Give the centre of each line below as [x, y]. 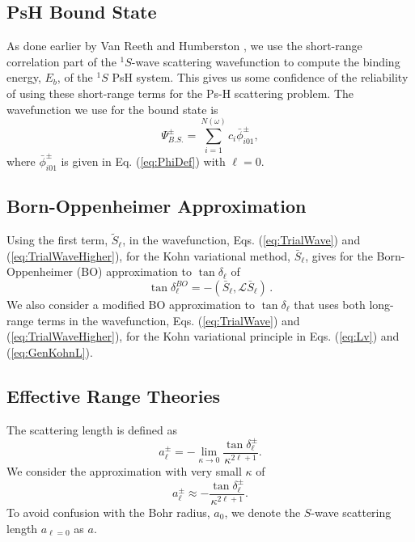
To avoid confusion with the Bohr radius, [108, 512]
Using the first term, [57, 240]
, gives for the [339, 255]
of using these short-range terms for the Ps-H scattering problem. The [180, 93]
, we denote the [263, 512]
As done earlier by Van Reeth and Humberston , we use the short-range [184, 46]
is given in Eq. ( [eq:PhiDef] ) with [143, 161]
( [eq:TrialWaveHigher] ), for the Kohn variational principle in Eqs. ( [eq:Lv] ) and [203, 336]
